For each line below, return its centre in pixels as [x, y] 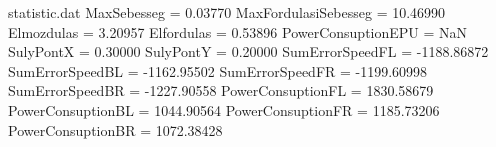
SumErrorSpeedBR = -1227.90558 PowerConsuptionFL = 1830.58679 [221, 90]
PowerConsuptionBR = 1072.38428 [115, 129]
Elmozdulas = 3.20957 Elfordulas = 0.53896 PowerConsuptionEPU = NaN [238, 31]
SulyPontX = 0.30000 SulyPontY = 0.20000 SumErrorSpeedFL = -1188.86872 [248, 51]
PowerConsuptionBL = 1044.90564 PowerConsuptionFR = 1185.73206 [224, 109]
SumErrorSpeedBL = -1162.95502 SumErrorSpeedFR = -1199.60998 [218, 70]
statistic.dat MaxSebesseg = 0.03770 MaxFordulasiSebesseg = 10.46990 [227, 12]
